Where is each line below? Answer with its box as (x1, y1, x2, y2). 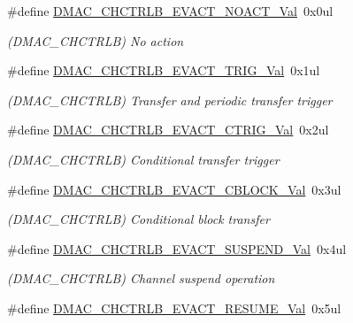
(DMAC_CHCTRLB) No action (7, 31, 184, 50)
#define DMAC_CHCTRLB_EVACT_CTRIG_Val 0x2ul (7, 120, 329, 139)
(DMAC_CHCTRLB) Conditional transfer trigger (7, 150, 280, 168)
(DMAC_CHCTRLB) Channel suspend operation (7, 269, 275, 288)
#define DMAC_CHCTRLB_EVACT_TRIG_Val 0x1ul (7, 61, 320, 80)
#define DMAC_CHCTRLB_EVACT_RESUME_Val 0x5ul (7, 298, 341, 317)
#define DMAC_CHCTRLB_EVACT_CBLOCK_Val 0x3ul (7, 180, 341, 198)
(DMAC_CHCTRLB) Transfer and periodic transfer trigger (7, 90, 333, 109)
